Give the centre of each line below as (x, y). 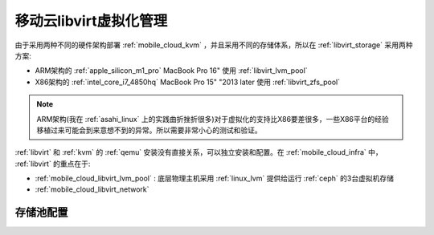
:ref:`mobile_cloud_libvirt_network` (92, 189)
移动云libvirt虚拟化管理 (91, 21)
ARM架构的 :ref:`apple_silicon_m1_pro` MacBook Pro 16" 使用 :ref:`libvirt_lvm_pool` (172, 71)
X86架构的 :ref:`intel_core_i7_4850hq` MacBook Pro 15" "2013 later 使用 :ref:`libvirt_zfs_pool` (188, 82)
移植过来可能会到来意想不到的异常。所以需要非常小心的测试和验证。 (149, 130)
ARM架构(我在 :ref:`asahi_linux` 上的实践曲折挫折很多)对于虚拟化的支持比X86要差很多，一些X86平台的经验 (213, 119)
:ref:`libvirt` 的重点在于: (53, 164)
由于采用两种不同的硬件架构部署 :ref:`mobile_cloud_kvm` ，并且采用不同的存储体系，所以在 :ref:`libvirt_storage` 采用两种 (214, 45)
